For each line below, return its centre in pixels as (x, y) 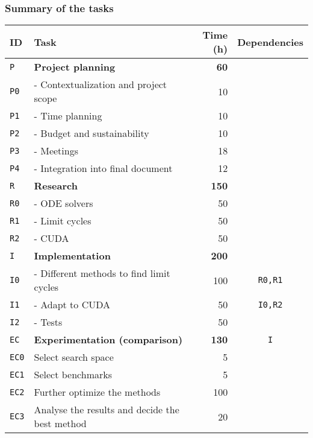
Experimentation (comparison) (108, 340)
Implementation (72, 256)
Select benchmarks (73, 375)
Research (56, 186)
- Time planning (68, 116)
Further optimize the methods (97, 392)
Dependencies (270, 42)
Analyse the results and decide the (107, 410)
